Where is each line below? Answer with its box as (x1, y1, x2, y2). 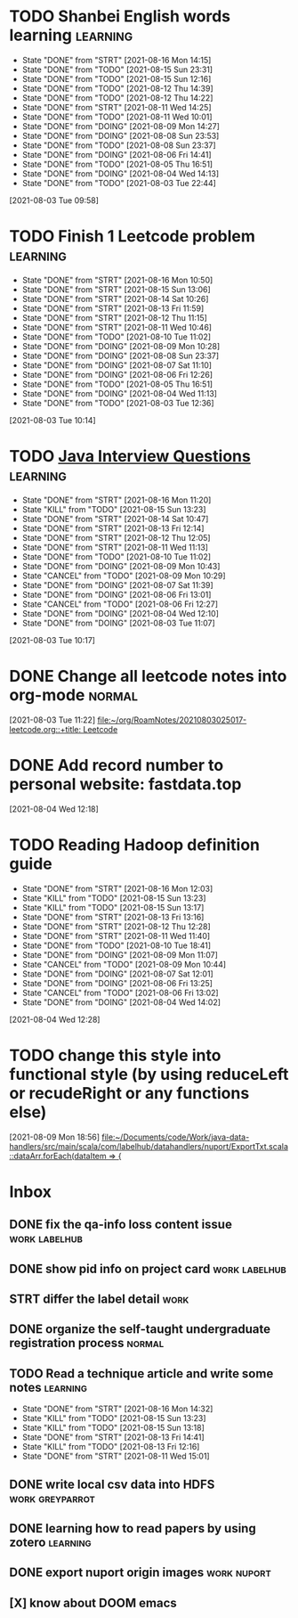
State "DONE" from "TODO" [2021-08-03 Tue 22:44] (21, 177, 216, 188)
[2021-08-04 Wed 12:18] (9, 804, 100, 814)
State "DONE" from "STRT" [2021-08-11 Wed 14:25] (21, 102, 212, 112)
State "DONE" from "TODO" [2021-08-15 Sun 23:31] (21, 64, 213, 75)
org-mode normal (9, 685, 139, 705)
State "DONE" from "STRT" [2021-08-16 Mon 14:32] (21, 1403, 213, 1414)
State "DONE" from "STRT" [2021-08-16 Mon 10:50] (21, 274, 213, 285)
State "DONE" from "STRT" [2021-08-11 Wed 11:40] (21, 930, 211, 941)
